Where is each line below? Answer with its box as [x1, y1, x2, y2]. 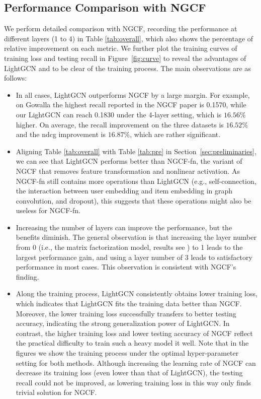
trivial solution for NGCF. [16, 387, 97, 397]
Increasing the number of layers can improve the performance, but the [16, 222, 232, 232]
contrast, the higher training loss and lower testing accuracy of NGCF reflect [16, 327, 253, 338]
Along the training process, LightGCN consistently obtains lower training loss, [16, 288, 257, 299]
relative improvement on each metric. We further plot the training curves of [4, 43, 237, 53]
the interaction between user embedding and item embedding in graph [16, 185, 233, 196]
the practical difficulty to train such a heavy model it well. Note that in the [16, 338, 249, 348]
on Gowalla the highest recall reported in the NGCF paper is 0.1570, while [16, 99, 246, 110]
